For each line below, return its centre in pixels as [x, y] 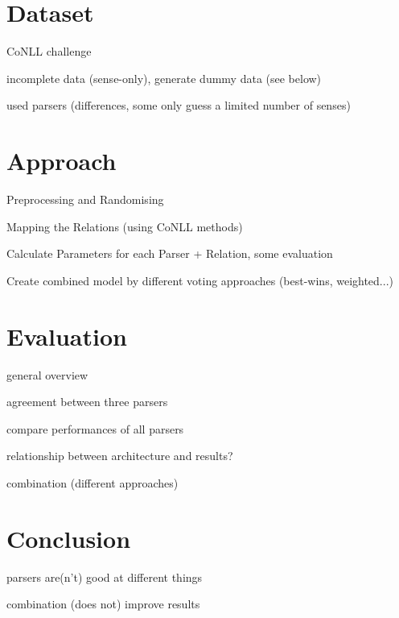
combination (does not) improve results [103, 604]
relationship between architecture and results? [120, 456]
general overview [47, 374]
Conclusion [69, 538]
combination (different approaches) [93, 482]
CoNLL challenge [49, 51]
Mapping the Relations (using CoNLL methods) [125, 226]
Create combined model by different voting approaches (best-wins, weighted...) [200, 280]
